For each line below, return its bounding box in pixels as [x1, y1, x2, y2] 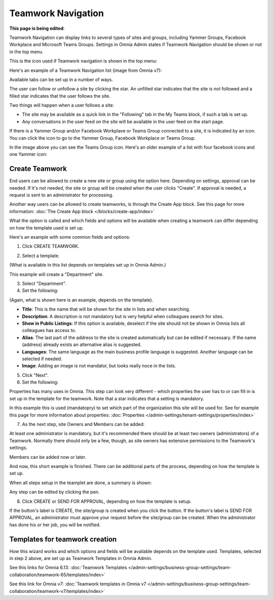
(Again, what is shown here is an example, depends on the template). [9, 296, 154, 303]
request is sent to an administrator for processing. [9, 192, 114, 198]
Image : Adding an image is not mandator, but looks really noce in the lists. [22, 363, 176, 369]
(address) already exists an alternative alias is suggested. [22, 341, 142, 348]
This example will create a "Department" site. [9, 271, 104, 277]
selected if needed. [22, 356, 63, 362]
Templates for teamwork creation [9, 535, 117, 543]
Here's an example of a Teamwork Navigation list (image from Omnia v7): [9, 67, 162, 73]
